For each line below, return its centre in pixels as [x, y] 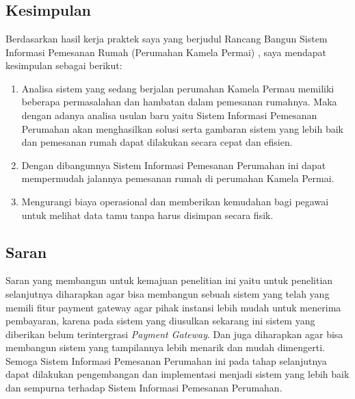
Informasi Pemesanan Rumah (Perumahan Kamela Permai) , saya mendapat [166, 52]
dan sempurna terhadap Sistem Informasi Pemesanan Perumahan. [144, 388]
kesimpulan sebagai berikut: [64, 65]
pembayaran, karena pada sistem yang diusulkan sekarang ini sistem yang [160, 321]
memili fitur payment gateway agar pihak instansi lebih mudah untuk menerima [173, 307]
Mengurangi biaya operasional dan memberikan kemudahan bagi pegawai [175, 201]
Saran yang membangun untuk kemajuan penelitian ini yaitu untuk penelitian [169, 280]
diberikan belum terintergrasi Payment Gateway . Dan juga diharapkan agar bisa [174, 334]
